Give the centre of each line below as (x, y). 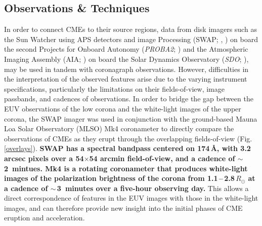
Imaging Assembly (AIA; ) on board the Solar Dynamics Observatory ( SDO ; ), (126, 59)
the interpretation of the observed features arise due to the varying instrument (126, 79)
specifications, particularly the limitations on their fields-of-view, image (115, 88)
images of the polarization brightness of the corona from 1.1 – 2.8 (119, 178)
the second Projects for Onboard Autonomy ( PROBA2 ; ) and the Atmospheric (126, 49)
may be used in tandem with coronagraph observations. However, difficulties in (126, 69)
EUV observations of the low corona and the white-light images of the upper (123, 108)
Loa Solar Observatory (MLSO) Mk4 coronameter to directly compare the (119, 128)
